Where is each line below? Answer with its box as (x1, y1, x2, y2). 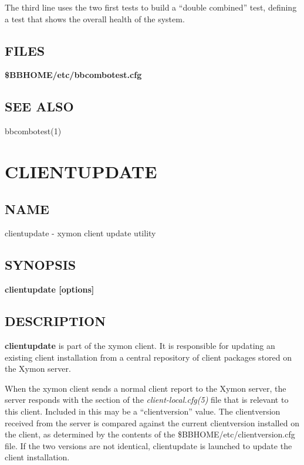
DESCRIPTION (5, 312, 106, 330)
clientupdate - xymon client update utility (5, 227, 156, 239)
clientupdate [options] (5, 283, 94, 296)
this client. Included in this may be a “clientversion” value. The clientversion (5, 405, 281, 417)
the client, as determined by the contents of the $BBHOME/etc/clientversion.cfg (5, 428, 295, 440)
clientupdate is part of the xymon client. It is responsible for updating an (5, 339, 275, 351)
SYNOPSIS (5, 256, 76, 274)
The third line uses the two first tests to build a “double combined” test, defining (5, 1, 297, 13)
